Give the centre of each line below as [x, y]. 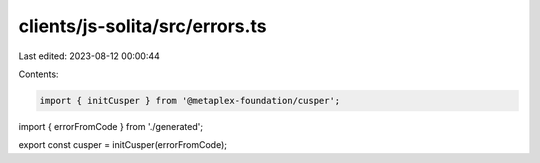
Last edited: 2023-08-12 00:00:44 [89, 56]
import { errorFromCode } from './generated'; [111, 126]
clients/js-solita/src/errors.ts [142, 26]
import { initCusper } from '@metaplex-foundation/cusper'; [190, 100]
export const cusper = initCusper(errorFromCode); [122, 145]
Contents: [38, 74]
